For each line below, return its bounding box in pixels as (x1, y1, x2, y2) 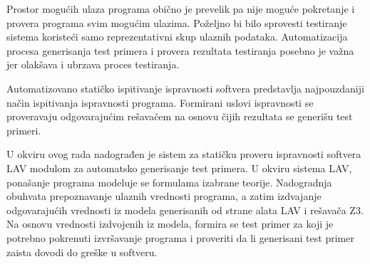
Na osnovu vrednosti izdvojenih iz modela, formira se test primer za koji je (6, 216, 334, 231)
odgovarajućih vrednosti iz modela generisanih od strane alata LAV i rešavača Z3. (6, 202, 364, 217)
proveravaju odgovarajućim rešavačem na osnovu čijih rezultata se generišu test (6, 109, 353, 124)
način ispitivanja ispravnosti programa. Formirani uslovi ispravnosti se (6, 95, 314, 110)
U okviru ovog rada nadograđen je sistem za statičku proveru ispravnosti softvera (6, 147, 361, 162)
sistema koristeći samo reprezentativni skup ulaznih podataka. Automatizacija (6, 29, 348, 44)
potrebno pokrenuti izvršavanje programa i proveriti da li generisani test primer (6, 230, 354, 245)
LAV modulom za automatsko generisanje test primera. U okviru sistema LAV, (6, 160, 352, 175)
